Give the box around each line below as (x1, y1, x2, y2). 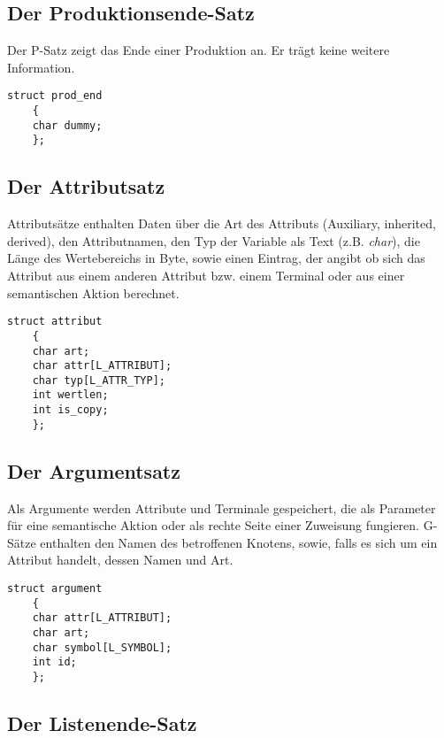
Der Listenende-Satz (7, 710, 197, 736)
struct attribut (7, 315, 103, 328)
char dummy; (32, 119, 103, 132)
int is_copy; (32, 404, 109, 417)
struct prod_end (7, 89, 103, 103)
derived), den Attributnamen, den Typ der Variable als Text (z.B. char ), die (7, 231, 420, 250)
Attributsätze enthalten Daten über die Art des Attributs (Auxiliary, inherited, (7, 214, 436, 233)
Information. (7, 58, 75, 76)
